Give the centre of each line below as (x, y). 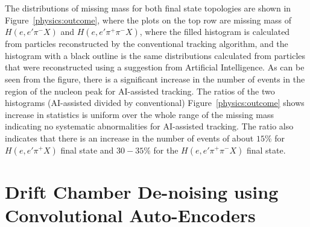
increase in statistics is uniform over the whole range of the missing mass (140, 114)
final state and (87, 150)
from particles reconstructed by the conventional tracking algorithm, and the (147, 44)
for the (166, 150)
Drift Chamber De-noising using (142, 191)
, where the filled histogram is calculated (215, 32)
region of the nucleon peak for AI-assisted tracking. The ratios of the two (140, 91)
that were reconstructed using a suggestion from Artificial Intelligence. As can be (155, 67)
